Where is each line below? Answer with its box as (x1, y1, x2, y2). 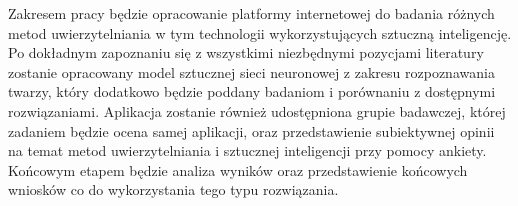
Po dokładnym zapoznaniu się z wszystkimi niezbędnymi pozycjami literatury (8, 42, 484, 63)
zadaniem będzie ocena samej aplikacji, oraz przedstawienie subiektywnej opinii (8, 120, 495, 141)
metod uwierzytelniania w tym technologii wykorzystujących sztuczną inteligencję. (8, 22, 512, 43)
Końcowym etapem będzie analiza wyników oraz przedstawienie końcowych (8, 159, 468, 180)
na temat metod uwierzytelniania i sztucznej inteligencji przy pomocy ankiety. (8, 140, 487, 161)
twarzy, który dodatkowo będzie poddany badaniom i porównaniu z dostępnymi (8, 81, 496, 102)
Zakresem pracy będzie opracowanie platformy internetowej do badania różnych (8, 3, 495, 23)
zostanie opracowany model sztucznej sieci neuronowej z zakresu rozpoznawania (8, 61, 495, 82)
